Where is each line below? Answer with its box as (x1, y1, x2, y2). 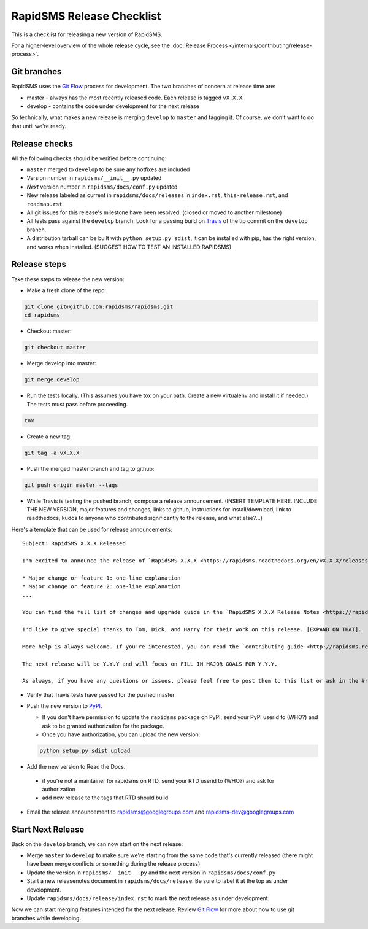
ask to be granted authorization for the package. (42, 722, 165, 729)
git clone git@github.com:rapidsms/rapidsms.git (24, 303, 174, 310)
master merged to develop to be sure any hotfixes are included (26, 166, 190, 173)
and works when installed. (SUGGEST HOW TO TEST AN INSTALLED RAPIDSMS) (26, 243, 232, 251)
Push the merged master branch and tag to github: (26, 465, 155, 472)
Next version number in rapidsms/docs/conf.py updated (26, 183, 178, 190)
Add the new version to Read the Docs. (26, 763, 126, 771)
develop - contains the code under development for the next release (26, 103, 199, 110)
